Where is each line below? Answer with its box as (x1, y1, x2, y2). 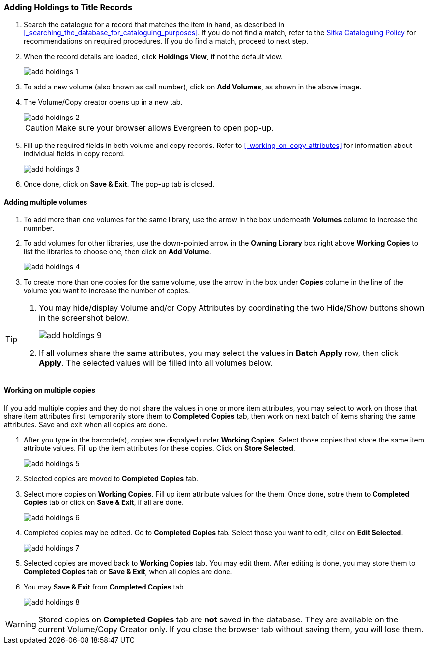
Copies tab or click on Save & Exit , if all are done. (24, 498, 184, 506)
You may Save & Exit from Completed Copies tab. (24, 582, 186, 591)
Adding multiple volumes (4, 197, 87, 206)
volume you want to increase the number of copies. (24, 286, 190, 295)
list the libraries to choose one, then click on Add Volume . (24, 247, 211, 256)
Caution (25, 123, 54, 133)
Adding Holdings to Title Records (4, 2, 133, 12)
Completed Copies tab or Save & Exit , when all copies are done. (24, 567, 232, 576)
